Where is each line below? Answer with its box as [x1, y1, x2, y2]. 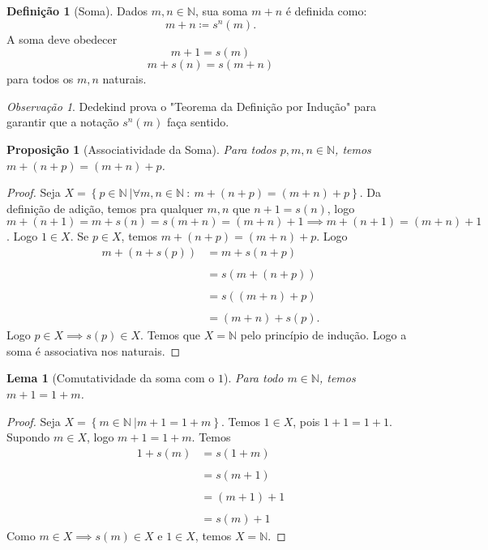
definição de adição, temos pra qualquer [6, 199, 203, 216]
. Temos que [140, 326, 201, 343]
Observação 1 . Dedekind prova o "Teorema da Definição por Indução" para [6, 97, 377, 114]
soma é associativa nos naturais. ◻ [6, 342, 181, 359]
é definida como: [285, 2, 367, 19]
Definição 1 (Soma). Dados [6, 2, 148, 19]
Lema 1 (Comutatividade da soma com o [6, 369, 215, 386]
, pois [293, 412, 320, 429]
